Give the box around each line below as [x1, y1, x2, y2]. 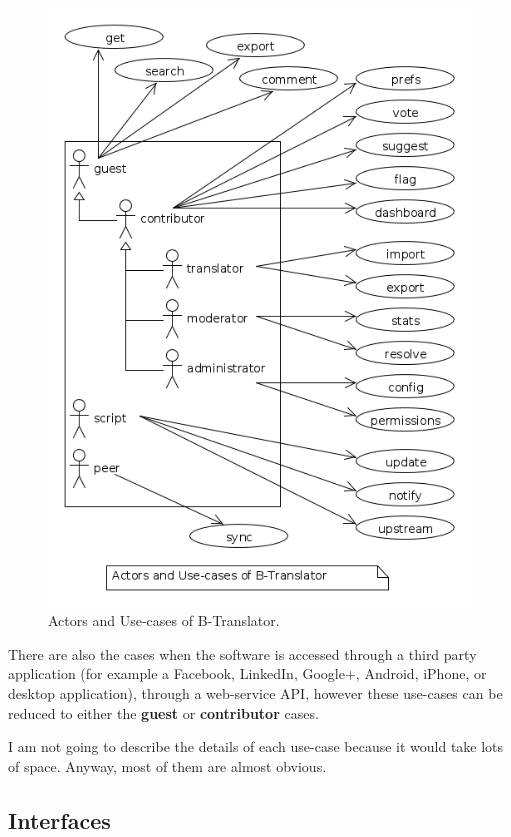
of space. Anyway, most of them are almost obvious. [8, 755, 327, 776]
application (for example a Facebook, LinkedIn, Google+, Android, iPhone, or [8, 663, 487, 684]
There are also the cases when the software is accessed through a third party [8, 643, 477, 664]
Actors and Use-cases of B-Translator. [48, 610, 280, 631]
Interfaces [8, 804, 111, 835]
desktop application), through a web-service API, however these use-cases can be [8, 682, 503, 703]
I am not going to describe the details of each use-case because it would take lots [8, 736, 504, 757]
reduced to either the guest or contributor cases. [8, 702, 319, 723]
